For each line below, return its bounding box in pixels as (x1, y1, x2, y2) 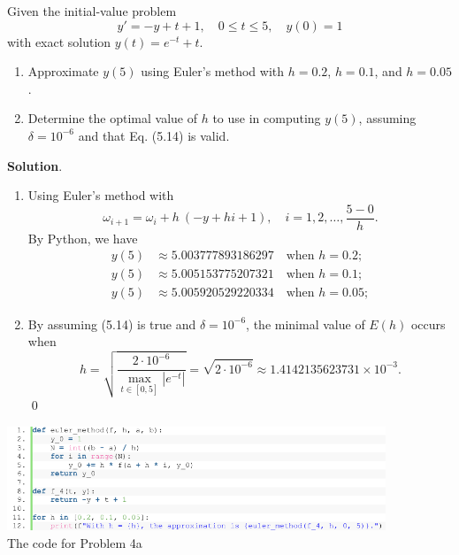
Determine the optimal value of (27, 109, 197, 127)
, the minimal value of (246, 314, 365, 333)
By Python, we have (27, 228, 138, 247)
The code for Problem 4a (7, 533, 142, 551)
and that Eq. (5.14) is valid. (78, 126, 230, 144)
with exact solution (7, 32, 111, 50)
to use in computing (212, 109, 321, 127)
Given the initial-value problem (7, 2, 177, 19)
